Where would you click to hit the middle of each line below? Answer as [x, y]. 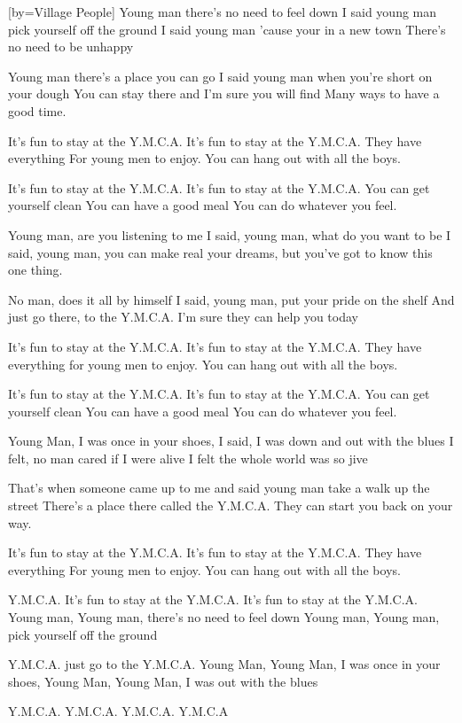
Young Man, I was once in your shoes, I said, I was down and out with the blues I [231, 441]
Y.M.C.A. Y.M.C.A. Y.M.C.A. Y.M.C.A [118, 711]
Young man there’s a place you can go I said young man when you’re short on [220, 76]
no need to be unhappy [71, 47]
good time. [37, 110]
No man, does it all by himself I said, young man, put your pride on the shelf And [231, 299]
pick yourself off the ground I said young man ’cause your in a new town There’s [227, 29]
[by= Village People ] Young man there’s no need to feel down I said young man [223, 12]
